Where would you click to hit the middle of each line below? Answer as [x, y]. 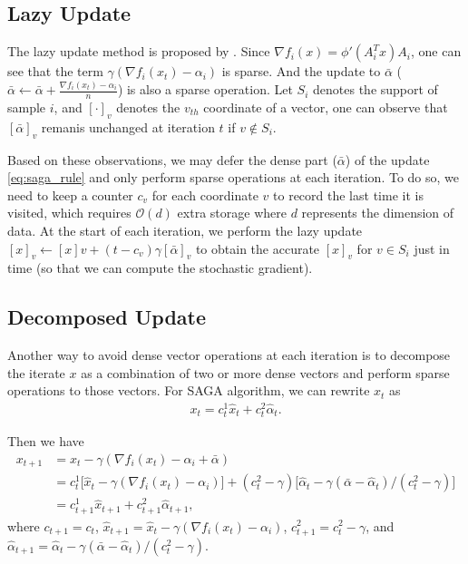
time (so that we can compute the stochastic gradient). [160, 268]
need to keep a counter [70, 194]
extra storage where [232, 213]
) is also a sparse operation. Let [205, 89]
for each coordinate [205, 194]
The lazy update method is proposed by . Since [139, 51]
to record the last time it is [348, 194]
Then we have [46, 441]
